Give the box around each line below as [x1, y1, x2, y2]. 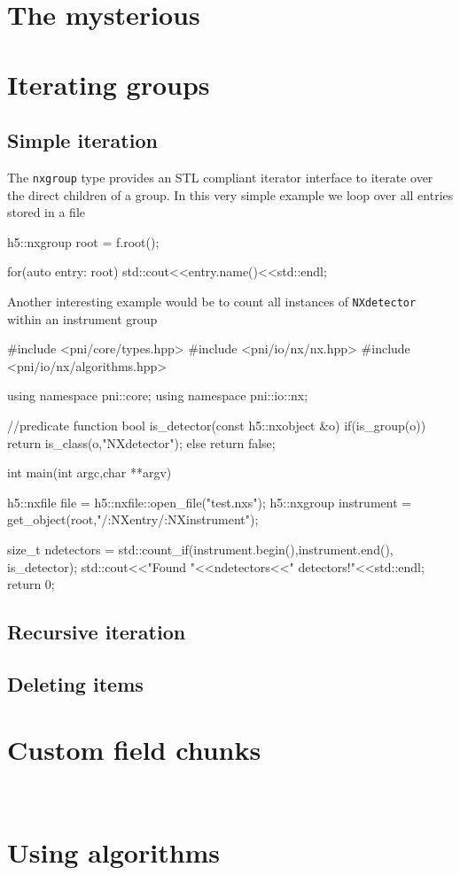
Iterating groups [7, 66, 210, 102]
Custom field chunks [7, 731, 261, 767]
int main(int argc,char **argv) [7, 463, 172, 482]
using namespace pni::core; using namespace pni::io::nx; [7, 386, 308, 405]
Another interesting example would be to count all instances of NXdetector [7, 291, 417, 310]
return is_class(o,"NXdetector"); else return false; [7, 433, 276, 452]
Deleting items [7, 670, 144, 697]
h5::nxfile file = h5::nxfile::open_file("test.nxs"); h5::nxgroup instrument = [7, 492, 412, 511]
